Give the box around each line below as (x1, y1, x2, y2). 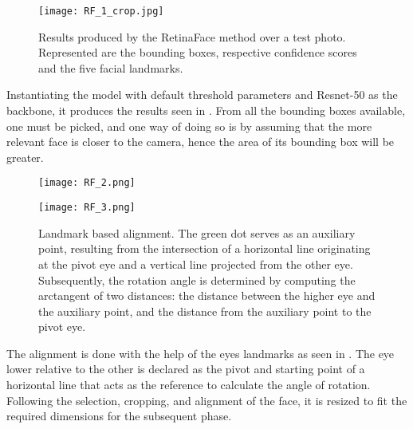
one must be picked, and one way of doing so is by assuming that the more (6, 117, 372, 134)
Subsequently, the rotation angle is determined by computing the (38, 271, 356, 288)
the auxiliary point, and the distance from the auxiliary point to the (38, 302, 372, 319)
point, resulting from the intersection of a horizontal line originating (38, 240, 371, 257)
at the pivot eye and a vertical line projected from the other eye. (38, 255, 353, 272)
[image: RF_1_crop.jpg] (38, 6, 164, 17)
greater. (6, 148, 44, 165)
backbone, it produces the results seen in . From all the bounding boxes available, (6, 102, 406, 119)
